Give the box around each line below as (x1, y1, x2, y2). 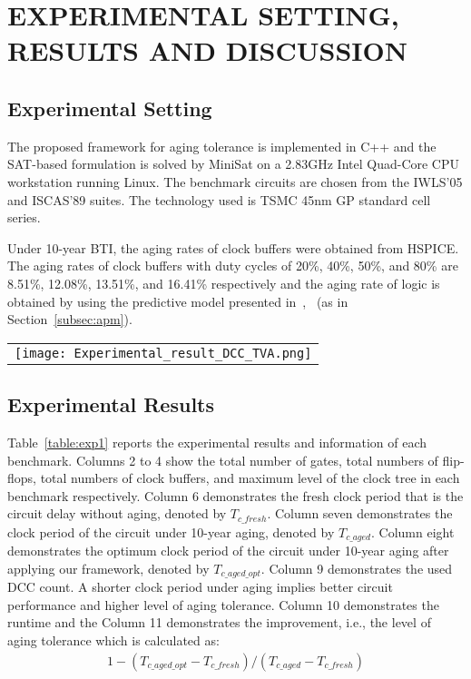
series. (7, 208, 41, 227)
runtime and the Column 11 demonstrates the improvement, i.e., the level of (7, 613, 431, 632)
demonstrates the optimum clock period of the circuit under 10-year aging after (7, 541, 449, 560)
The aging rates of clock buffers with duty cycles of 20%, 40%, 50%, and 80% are (7, 256, 458, 275)
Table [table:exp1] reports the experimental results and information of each (7, 432, 427, 451)
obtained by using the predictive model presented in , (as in (7, 291, 348, 310)
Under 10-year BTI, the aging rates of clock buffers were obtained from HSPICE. (7, 238, 459, 257)
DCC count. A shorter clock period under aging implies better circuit (7, 577, 393, 596)
